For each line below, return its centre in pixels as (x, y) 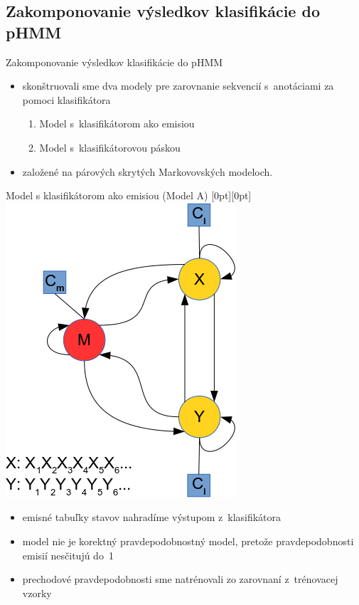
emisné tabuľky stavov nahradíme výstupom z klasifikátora (152, 517)
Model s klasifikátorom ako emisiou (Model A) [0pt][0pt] (129, 195)
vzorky (37, 593)
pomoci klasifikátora (66, 99)
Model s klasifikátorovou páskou (110, 147)
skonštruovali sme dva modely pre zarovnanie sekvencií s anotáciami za (178, 86)
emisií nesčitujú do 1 (68, 555)
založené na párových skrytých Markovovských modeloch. (148, 171)
